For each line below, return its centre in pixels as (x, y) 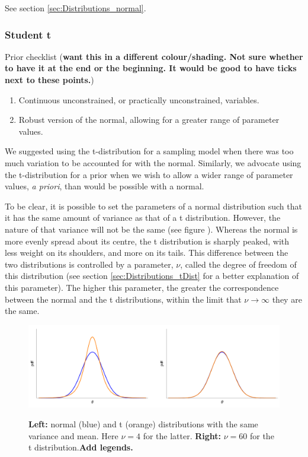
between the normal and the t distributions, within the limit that (123, 299)
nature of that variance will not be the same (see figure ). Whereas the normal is (151, 229)
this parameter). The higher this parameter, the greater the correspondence (142, 287)
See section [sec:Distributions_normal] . (76, 8)
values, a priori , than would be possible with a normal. (105, 186)
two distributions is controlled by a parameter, (89, 264)
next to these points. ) (49, 80)
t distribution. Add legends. (81, 447)
